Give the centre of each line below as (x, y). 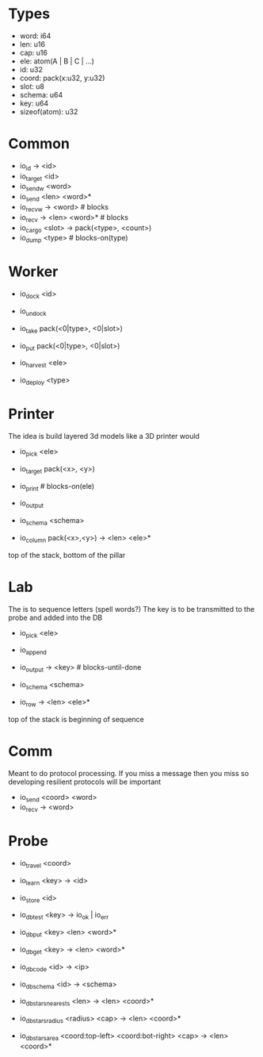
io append (33, 651)
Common (39, 144)
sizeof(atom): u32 (49, 111)
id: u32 (31, 69)
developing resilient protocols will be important (85, 782)
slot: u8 (32, 86)
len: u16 (32, 44)
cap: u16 (33, 52)
